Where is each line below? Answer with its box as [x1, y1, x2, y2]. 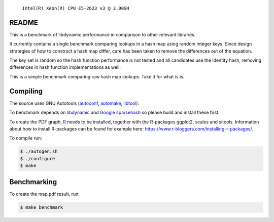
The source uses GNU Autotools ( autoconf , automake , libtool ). [9, 100, 140, 106]
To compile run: [9, 135, 43, 141]
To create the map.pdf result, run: [9, 191, 80, 197]
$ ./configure [20, 156, 55, 161]
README [9, 18, 38, 27]
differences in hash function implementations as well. [9, 64, 121, 70]
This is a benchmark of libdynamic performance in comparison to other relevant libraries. [9, 31, 196, 37]
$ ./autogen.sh [20, 149, 58, 154]
